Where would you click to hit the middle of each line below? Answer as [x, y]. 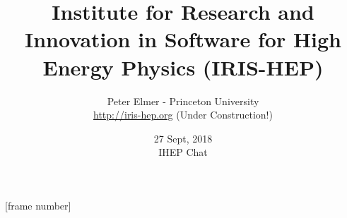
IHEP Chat [183, 152]
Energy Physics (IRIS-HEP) [183, 67]
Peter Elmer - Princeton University [183, 101]
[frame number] [38, 205]
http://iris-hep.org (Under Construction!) [183, 115]
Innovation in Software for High [183, 39]
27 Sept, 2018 [183, 138]
